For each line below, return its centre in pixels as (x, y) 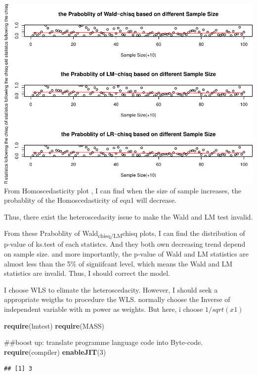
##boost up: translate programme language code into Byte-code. (104, 342)
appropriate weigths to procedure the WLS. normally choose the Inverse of (117, 299)
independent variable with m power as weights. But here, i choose (104, 309)
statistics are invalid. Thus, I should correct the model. (87, 273)
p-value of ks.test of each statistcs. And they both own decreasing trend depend (125, 244)
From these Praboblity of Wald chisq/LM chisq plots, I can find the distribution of (125, 234)
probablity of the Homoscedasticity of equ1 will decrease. (90, 200)
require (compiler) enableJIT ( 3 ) (55, 352)
